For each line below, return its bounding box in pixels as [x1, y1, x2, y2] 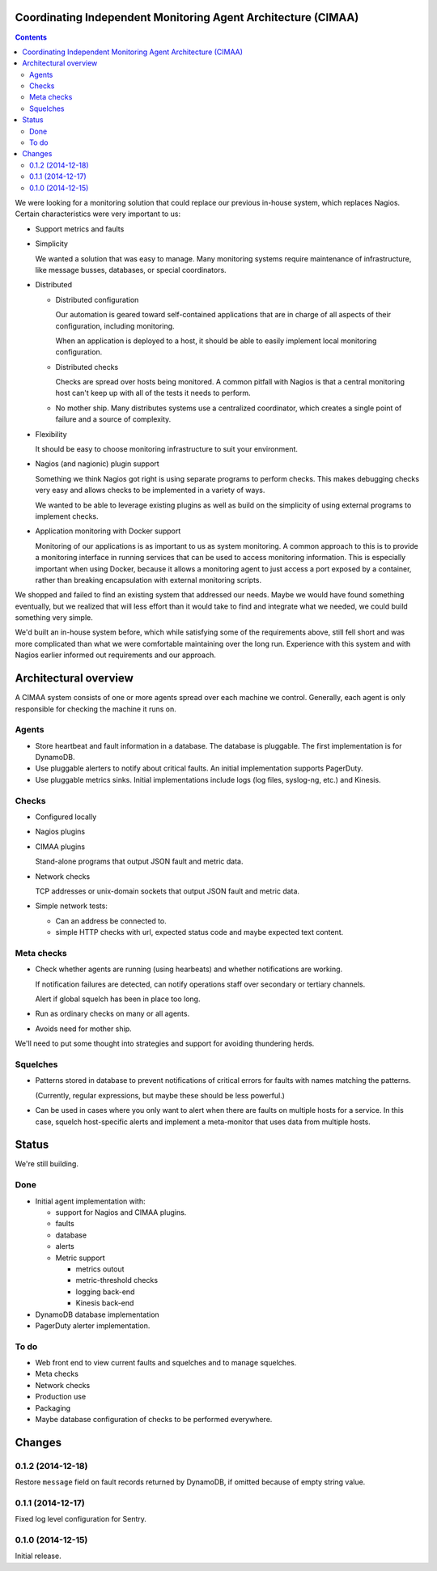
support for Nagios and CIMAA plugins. [55, 1207, 187, 1217]
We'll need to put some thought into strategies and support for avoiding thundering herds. [15, 1038, 315, 1048]
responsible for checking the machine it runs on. [15, 704, 177, 714]
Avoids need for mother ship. [35, 1024, 133, 1034]
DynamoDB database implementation [35, 1310, 159, 1319]
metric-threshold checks [75, 1276, 158, 1285]
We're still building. [15, 1159, 78, 1169]
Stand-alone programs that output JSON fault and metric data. [35, 856, 244, 866]
